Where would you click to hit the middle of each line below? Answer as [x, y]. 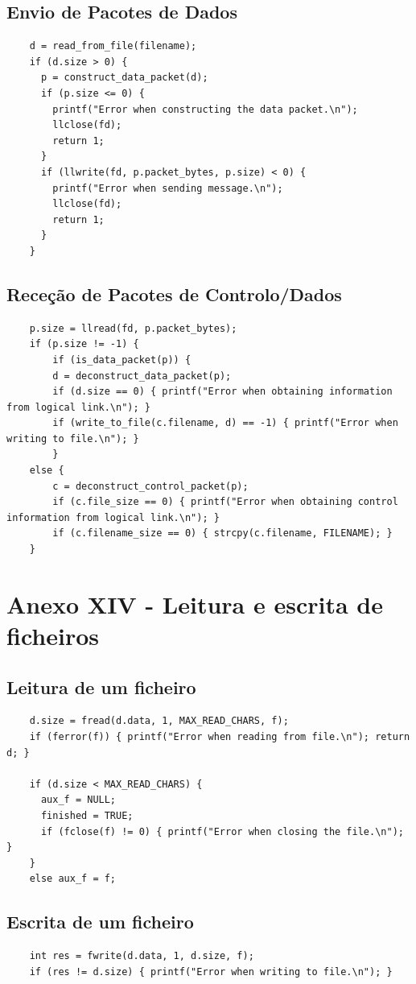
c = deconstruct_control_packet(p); [150, 486]
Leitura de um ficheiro [101, 686]
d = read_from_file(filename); [113, 46]
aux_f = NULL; [78, 800]
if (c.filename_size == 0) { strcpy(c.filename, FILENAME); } [222, 533]
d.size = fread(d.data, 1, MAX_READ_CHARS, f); [159, 721]
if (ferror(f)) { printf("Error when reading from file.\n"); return [220, 736]
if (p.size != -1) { [84, 344]
